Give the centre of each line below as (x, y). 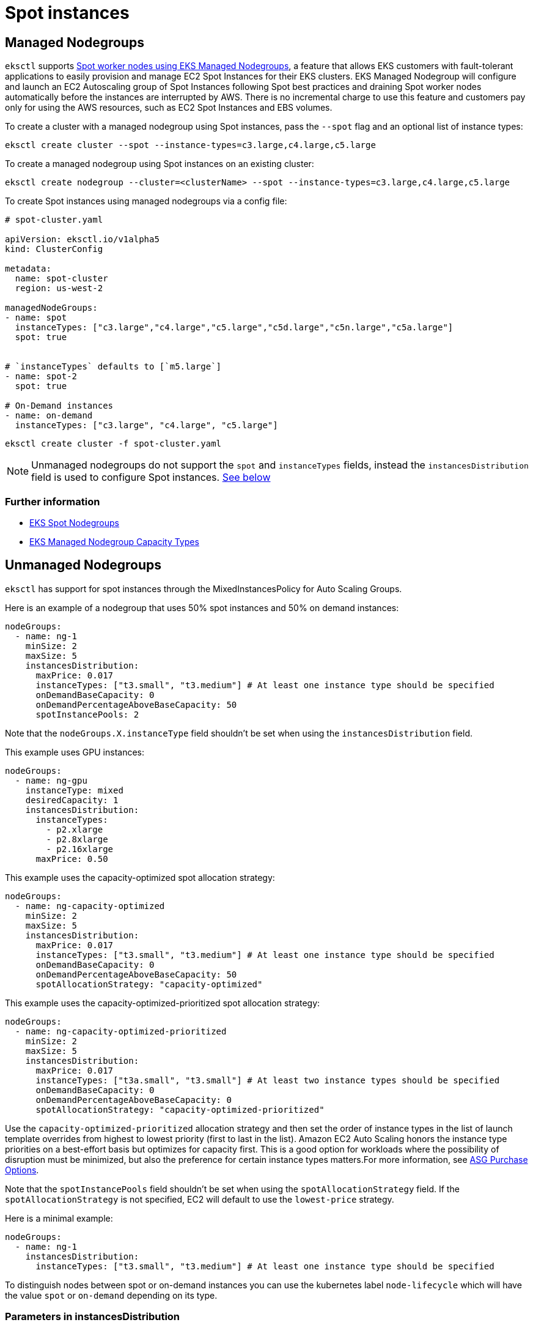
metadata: (28, 269)
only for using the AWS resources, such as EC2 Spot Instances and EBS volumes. (169, 108)
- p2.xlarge (75, 829)
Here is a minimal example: (59, 1218)
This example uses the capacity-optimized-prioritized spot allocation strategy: (163, 1003)
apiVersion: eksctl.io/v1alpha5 (82, 239)
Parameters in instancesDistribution (93, 1317)
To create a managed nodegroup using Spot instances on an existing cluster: (160, 164)
